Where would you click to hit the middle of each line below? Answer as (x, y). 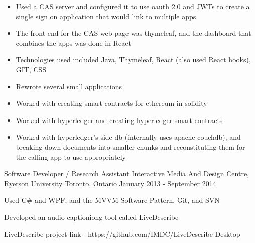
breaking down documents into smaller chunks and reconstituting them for (131, 146)
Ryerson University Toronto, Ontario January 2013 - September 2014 (110, 183)
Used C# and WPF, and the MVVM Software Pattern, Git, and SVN (112, 200)
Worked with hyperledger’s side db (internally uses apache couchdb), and (128, 137)
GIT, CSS (31, 69)
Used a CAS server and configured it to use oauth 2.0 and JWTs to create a (133, 6)
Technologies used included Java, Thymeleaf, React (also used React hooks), (133, 59)
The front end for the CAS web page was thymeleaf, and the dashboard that (134, 33)
